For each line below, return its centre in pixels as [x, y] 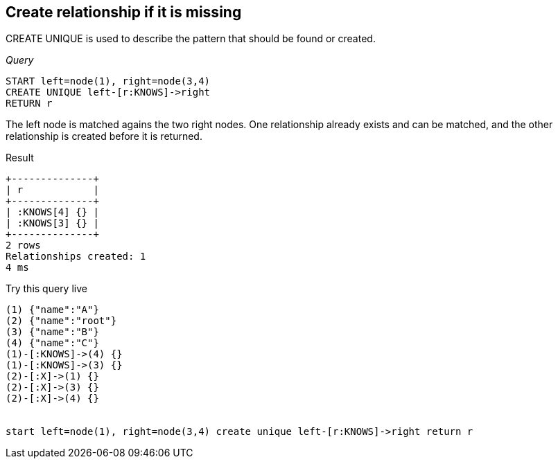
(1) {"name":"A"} [52, 310]
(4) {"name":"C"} [52, 343]
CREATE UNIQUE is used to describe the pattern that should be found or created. [191, 39]
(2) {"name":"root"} [61, 321]
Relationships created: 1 [76, 257]
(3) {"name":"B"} [52, 332]
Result [20, 158]
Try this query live [46, 289]
